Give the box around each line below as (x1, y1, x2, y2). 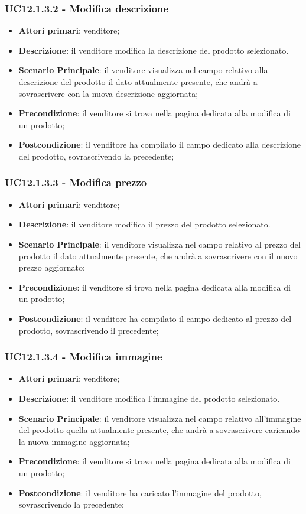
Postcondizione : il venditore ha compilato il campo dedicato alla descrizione (18, 138, 301, 151)
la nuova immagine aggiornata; (18, 435, 130, 447)
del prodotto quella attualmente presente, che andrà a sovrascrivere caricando (18, 424, 300, 436)
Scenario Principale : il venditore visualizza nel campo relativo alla (18, 64, 268, 76)
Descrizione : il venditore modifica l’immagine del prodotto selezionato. (18, 392, 280, 404)
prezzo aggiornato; (18, 261, 85, 274)
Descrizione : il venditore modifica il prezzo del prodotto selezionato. (18, 218, 271, 230)
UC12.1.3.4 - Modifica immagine (5, 349, 162, 364)
